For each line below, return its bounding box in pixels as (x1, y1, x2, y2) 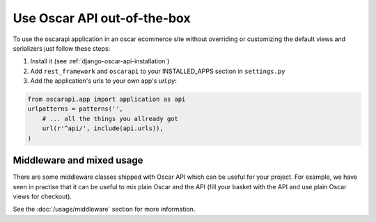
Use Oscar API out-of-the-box (13, 10, 191, 26)
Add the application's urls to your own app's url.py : (30, 77, 177, 85)
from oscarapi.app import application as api (27, 95, 186, 104)
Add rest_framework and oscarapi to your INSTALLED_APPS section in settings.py (30, 67, 285, 75)
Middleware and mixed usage (13, 154, 143, 166)
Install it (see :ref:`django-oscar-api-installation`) (30, 57, 170, 65)
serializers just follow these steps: (13, 44, 111, 52)
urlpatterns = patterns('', (27, 105, 123, 113)
